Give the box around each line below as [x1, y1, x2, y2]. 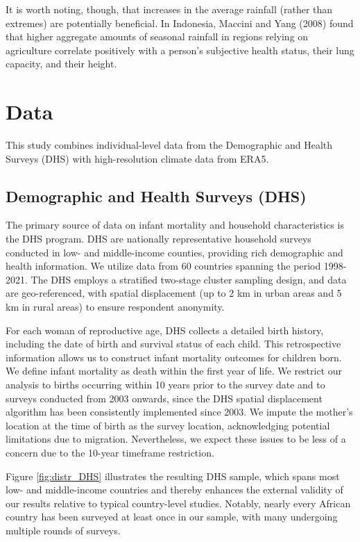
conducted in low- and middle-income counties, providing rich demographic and [6, 245, 343, 259]
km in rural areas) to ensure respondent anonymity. [6, 299, 225, 314]
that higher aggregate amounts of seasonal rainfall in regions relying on [6, 29, 309, 44]
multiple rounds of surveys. [6, 523, 121, 537]
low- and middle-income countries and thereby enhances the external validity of [6, 482, 343, 497]
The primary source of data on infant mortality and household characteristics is [6, 217, 344, 232]
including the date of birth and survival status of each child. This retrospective [6, 336, 341, 351]
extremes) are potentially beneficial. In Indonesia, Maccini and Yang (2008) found [6, 15, 354, 30]
